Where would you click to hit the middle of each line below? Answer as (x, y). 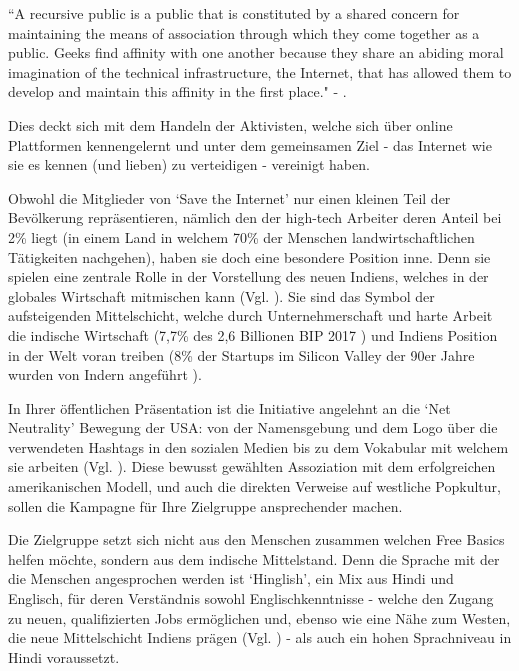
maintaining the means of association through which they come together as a (244, 32)
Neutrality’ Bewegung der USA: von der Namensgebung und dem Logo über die (253, 427)
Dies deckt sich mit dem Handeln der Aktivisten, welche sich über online (230, 124)
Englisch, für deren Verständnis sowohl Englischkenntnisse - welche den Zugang (251, 598)
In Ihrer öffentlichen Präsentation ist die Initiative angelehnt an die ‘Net (229, 407)
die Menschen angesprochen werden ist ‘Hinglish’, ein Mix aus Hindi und (231, 578)
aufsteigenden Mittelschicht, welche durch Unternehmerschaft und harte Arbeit (250, 315)
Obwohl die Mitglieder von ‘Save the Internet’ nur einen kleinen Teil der (229, 197)
